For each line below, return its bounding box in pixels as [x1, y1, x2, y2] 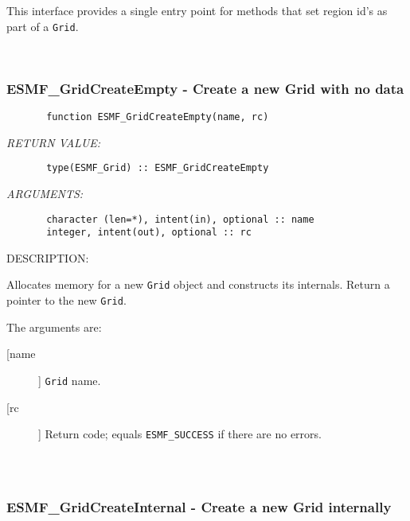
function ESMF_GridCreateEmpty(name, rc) [46, 111, 269, 123]
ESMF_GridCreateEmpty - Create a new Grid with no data [6, 78, 404, 98]
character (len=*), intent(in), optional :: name [46, 213, 314, 225]
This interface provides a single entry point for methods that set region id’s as [6, 2, 388, 18]
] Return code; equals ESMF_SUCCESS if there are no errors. [38, 426, 322, 442]
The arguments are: [6, 318, 102, 335]
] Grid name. [38, 371, 101, 388]
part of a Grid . [6, 17, 79, 34]
